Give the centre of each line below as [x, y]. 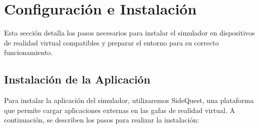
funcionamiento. [29, 52]
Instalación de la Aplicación [77, 79]
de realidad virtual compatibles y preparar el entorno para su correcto [111, 42]
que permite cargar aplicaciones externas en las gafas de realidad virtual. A [119, 110]
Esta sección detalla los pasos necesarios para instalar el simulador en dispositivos [129, 33]
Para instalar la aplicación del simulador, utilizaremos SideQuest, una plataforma [129, 100]
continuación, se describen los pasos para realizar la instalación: [102, 120]
